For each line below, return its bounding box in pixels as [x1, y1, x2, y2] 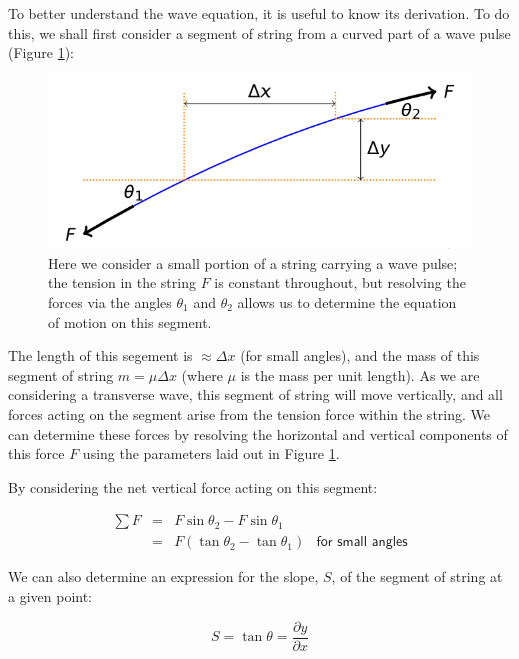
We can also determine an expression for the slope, [8, 566, 319, 587]
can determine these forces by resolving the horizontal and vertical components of [8, 423, 508, 444]
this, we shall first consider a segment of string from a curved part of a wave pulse [8, 22, 511, 43]
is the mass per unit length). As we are [240, 364, 480, 385]
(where [181, 364, 223, 385]
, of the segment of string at [331, 566, 503, 587]
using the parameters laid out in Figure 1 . [82, 443, 340, 464]
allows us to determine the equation [237, 291, 457, 312]
